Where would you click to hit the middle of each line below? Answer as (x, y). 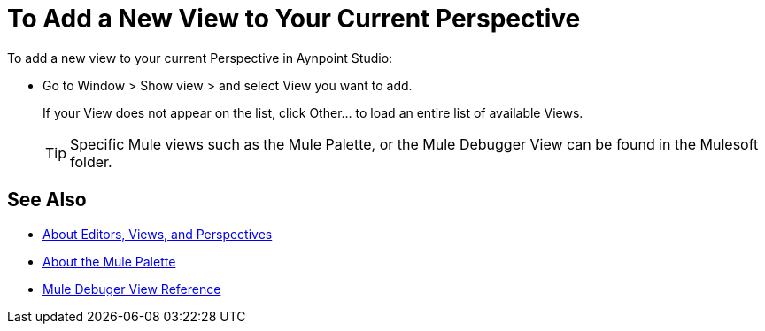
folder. (91, 162)
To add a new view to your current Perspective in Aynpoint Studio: (200, 58)
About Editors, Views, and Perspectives (158, 234)
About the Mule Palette (109, 261)
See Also (47, 200)
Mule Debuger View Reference (132, 289)
